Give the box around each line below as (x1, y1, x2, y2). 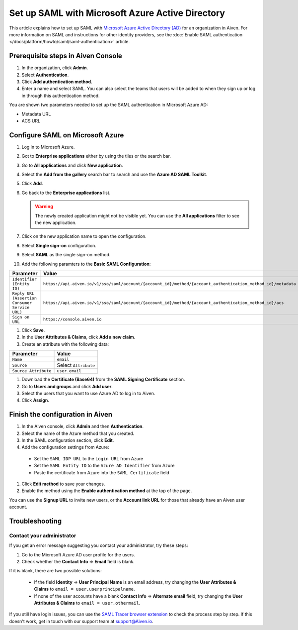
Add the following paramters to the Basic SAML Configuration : (21, 261, 151, 267)
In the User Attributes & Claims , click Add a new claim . (21, 334, 136, 340)
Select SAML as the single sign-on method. (21, 252, 111, 258)
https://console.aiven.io (43, 316, 102, 322)
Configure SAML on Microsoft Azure (9, 131, 124, 139)
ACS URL (21, 117, 41, 124)
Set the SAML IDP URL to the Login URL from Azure (34, 455, 144, 461)
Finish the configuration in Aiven (9, 411, 113, 419)
